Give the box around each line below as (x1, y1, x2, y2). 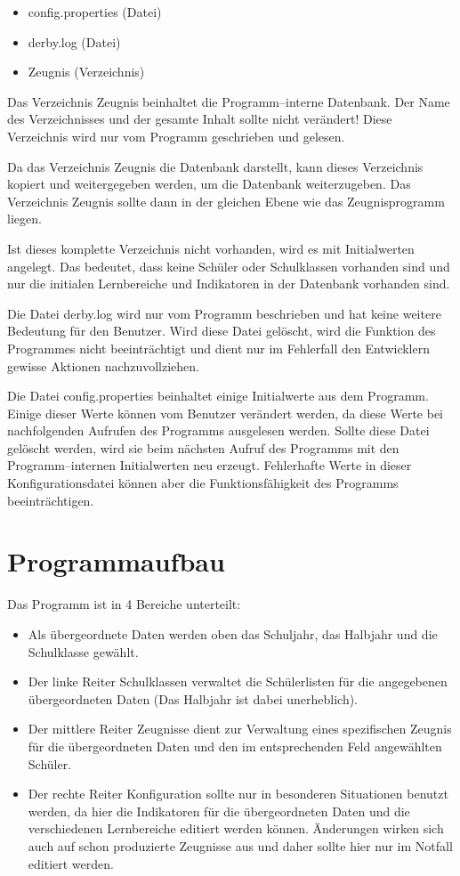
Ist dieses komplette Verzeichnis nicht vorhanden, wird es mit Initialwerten (7, 239, 415, 257)
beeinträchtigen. (7, 491, 94, 509)
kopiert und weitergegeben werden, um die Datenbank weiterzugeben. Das (7, 174, 411, 193)
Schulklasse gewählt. (28, 642, 139, 661)
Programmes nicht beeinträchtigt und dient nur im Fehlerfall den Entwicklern (7, 338, 430, 357)
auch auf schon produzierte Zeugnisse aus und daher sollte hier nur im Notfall (28, 836, 453, 855)
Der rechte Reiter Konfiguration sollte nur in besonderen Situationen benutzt (28, 784, 448, 803)
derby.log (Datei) (28, 32, 121, 51)
